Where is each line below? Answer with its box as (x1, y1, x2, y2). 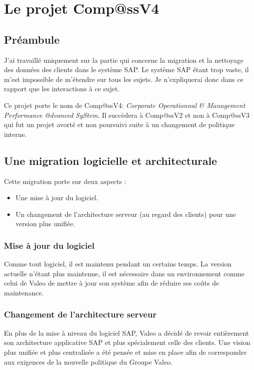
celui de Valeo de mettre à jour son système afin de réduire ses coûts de (4, 278, 219, 288)
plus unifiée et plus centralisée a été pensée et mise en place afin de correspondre (4, 346, 247, 357)
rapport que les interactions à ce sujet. (4, 83, 120, 94)
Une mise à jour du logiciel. (15, 192, 98, 203)
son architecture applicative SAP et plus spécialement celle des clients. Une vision (4, 337, 251, 347)
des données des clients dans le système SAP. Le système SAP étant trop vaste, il (4, 64, 249, 75)
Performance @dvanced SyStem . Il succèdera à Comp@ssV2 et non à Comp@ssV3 (4, 109, 250, 120)
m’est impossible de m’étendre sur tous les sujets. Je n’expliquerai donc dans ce (4, 74, 244, 84)
